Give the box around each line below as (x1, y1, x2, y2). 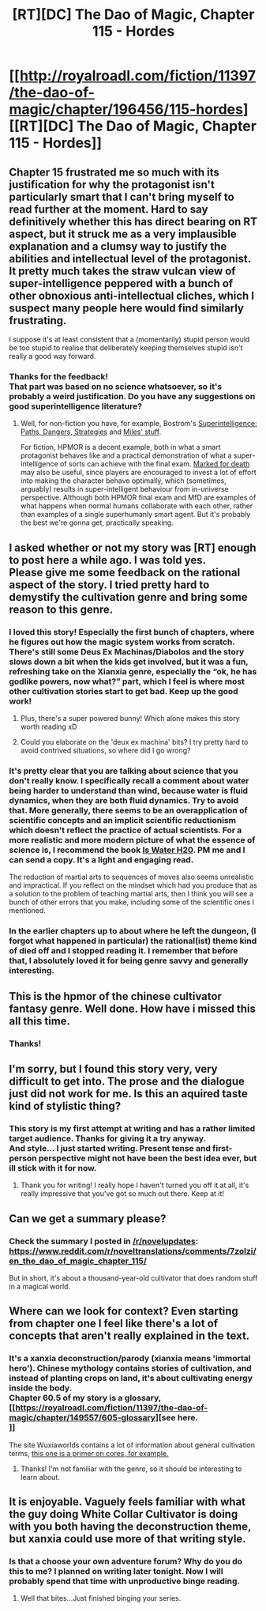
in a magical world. (9, 1281, 70, 1291)
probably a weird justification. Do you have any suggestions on (9, 390, 256, 402)
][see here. (155, 1413, 198, 1424)
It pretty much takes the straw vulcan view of (9, 264, 236, 277)
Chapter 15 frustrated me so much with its (9, 165, 219, 179)
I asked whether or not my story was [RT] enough (9, 541, 257, 554)
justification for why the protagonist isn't (9, 178, 215, 191)
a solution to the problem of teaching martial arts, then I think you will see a (9, 889, 253, 899)
